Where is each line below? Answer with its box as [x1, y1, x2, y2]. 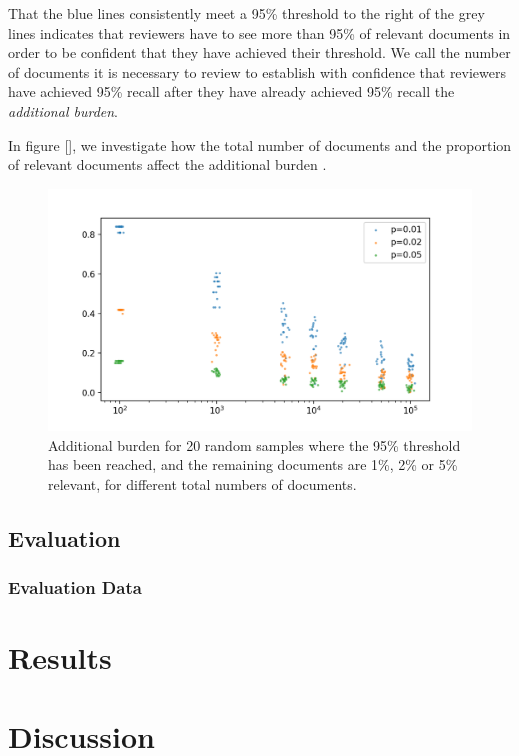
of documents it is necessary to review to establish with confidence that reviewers [8, 61, 507, 82]
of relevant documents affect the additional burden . [8, 154, 327, 175]
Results [8, 637, 112, 678]
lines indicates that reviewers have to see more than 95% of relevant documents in [8, 22, 511, 43]
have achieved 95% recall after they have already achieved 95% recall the [8, 81, 455, 102]
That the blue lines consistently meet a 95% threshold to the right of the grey [8, 3, 485, 23]
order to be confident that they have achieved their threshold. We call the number [8, 42, 511, 63]
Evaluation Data [8, 575, 142, 600]
